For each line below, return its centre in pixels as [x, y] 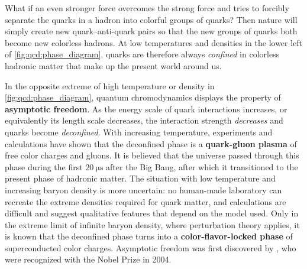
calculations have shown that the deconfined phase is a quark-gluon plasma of [151, 143]
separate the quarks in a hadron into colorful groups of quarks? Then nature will [151, 19]
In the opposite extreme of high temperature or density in [110, 85]
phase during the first [44, 166]
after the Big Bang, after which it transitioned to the [202, 166]
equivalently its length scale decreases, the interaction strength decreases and [144, 120]
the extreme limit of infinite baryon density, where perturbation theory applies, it [152, 224]
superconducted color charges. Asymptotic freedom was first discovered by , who [151, 247]
